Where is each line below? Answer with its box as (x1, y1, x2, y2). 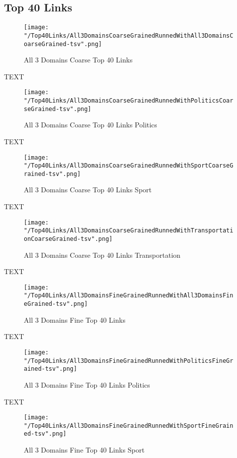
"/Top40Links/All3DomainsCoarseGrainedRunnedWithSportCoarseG (24, 162, 234, 170)
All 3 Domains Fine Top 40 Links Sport (24, 445, 145, 455)
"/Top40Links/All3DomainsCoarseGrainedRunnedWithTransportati (24, 227, 234, 234)
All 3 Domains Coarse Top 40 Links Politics (24, 119, 157, 130)
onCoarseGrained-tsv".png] (24, 235, 113, 242)
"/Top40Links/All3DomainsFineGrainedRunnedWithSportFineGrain (24, 422, 234, 429)
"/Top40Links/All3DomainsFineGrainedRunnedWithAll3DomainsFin (24, 292, 234, 299)
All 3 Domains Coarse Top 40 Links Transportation (24, 249, 180, 260)
